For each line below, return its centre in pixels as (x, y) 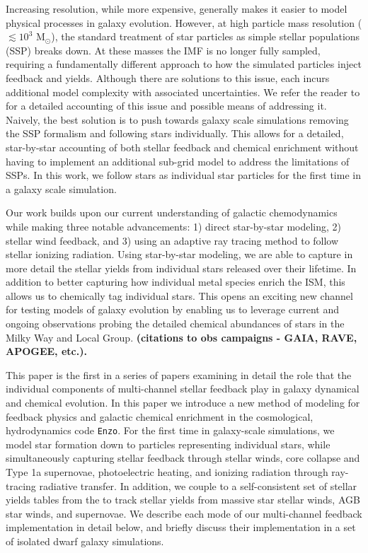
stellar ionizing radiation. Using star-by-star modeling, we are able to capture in (179, 254)
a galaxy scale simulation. (61, 188)
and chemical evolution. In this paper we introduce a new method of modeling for (183, 403)
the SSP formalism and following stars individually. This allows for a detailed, (175, 133)
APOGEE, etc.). (46, 351)
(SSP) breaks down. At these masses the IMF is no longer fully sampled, (163, 50)
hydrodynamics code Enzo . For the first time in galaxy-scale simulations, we (170, 430)
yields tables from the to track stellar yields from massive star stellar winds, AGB (183, 500)
